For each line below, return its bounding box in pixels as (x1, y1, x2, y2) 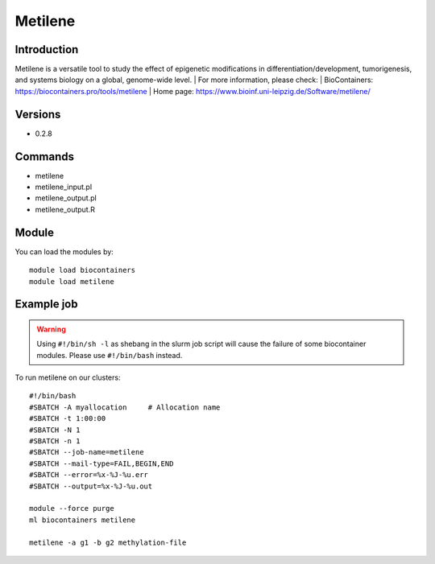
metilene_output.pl (35, 193, 97, 203)
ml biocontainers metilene (29, 515, 136, 525)
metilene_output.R (35, 204, 96, 214)
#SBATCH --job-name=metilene (29, 447, 144, 457)
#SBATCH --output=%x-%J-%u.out (29, 481, 153, 491)
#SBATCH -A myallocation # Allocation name (29, 402, 221, 412)
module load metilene (29, 277, 114, 286)
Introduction (14, 43, 79, 56)
